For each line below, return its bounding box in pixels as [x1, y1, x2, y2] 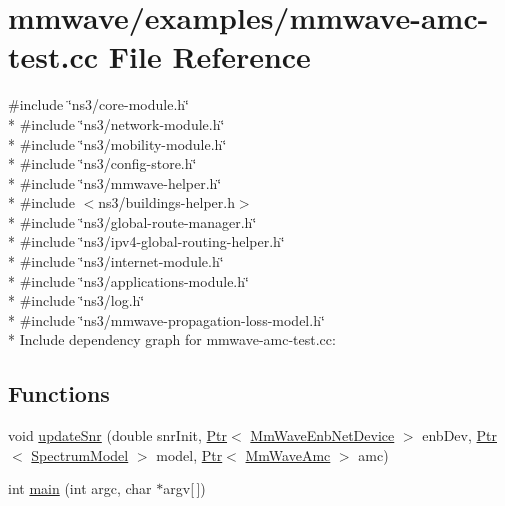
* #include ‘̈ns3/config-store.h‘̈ [8, 153, 197, 174]
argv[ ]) [163, 478, 206, 499]
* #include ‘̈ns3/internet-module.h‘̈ [8, 251, 224, 272]
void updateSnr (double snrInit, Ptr [8, 425, 228, 446]
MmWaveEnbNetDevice [250, 425, 395, 446]
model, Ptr [156, 444, 223, 465]
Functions [8, 378, 110, 409]
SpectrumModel [31, 444, 129, 465]
